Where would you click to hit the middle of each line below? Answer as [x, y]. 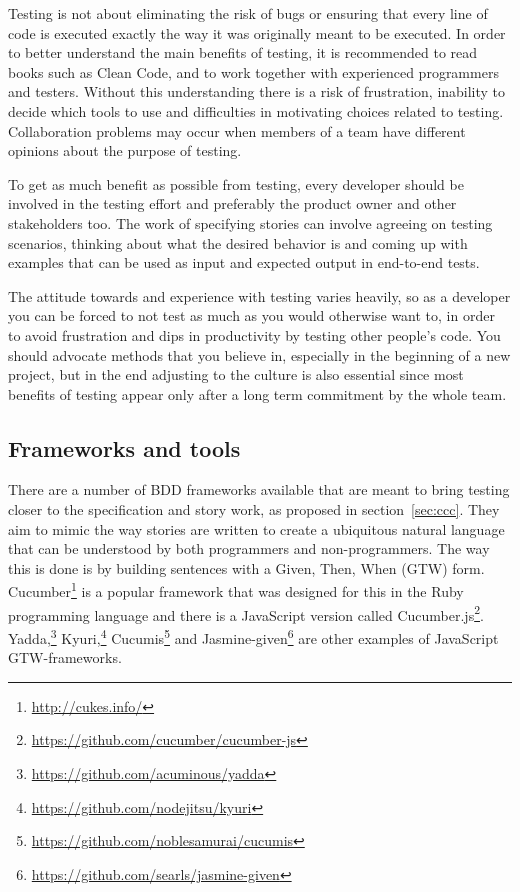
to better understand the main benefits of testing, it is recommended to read [243, 52]
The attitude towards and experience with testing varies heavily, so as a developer [259, 295]
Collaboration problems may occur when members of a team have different [237, 130]
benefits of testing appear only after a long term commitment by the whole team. [257, 393]
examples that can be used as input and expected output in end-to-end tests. [244, 262]
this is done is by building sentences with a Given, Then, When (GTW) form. [246, 567]
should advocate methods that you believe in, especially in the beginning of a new [259, 354]
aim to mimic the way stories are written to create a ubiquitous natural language [256, 528]
